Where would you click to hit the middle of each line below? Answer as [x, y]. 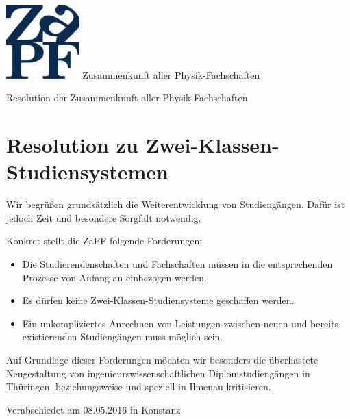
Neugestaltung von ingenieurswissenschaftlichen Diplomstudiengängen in [158, 373]
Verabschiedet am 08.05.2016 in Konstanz [93, 409]
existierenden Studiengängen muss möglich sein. [123, 337]
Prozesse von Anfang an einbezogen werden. [114, 277]
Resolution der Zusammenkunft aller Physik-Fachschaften [127, 98]
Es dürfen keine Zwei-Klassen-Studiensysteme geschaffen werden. [158, 300]
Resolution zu [72, 145]
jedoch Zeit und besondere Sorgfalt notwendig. [104, 217]
